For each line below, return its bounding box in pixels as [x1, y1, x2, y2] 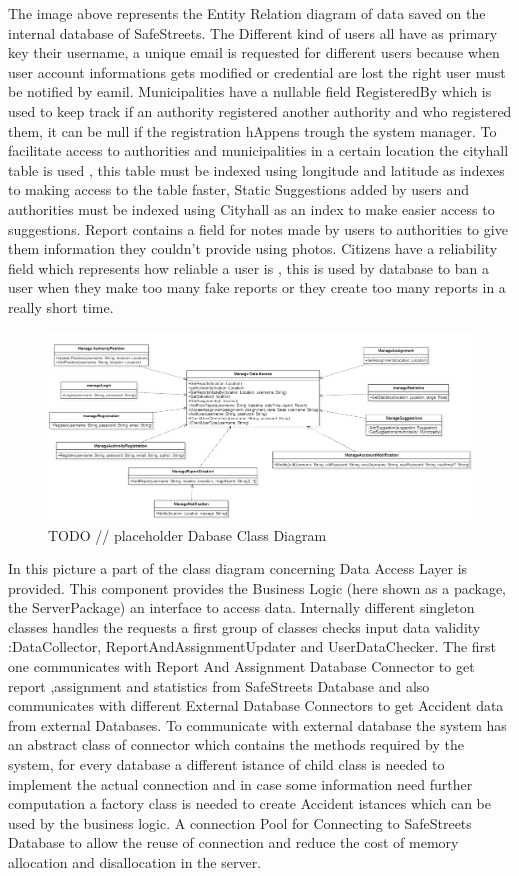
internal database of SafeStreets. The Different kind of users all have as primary [8, 22, 498, 43]
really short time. [8, 296, 114, 317]
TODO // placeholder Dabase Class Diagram [48, 524, 327, 545]
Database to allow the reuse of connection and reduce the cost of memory [8, 832, 459, 853]
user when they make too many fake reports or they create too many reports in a [8, 277, 506, 298]
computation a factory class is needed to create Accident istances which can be [8, 793, 491, 814]
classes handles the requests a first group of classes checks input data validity [8, 616, 481, 637]
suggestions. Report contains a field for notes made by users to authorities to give [8, 218, 508, 239]
